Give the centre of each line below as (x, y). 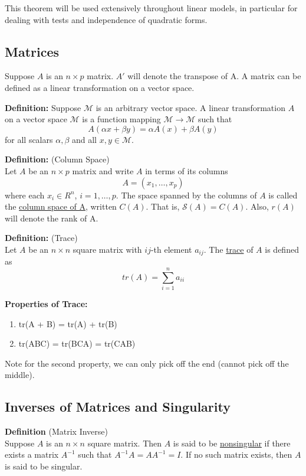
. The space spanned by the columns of (186, 195)
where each (25, 195)
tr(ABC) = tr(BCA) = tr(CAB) (77, 343)
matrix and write (103, 170)
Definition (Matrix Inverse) (56, 431)
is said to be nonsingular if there (232, 443)
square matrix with (107, 249)
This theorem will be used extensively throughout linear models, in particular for (151, 8)
